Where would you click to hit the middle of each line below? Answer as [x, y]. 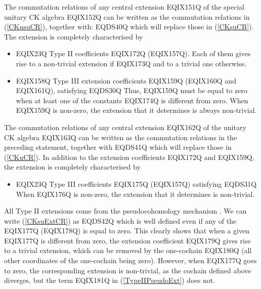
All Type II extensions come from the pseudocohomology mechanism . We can [125, 211]
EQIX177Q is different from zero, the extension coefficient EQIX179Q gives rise [127, 240]
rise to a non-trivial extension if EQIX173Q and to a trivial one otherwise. [131, 63]
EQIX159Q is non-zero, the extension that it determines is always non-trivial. [136, 110]
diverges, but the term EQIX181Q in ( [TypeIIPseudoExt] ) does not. [110, 280]
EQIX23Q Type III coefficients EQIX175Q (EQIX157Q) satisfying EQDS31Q [136, 183]
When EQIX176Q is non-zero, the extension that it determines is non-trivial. [135, 194]
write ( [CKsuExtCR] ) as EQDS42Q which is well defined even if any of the [120, 220]
